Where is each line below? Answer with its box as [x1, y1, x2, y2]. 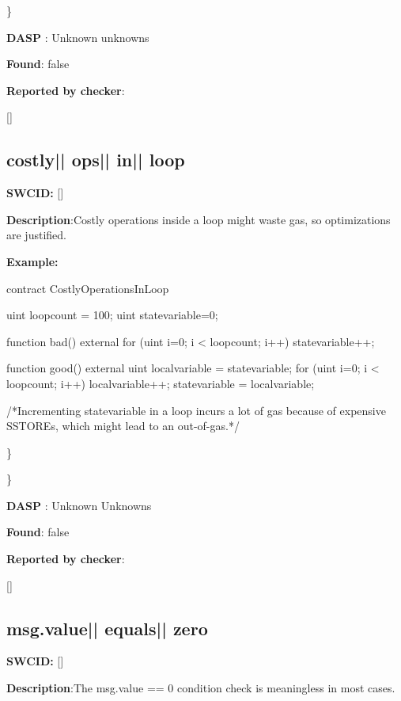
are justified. [6, 227, 66, 243]
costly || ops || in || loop [6, 147, 185, 172]
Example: [6, 253, 59, 269]
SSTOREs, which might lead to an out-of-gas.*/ [6, 417, 240, 434]
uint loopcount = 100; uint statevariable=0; [6, 307, 218, 323]
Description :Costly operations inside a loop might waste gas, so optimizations [6, 211, 391, 227]
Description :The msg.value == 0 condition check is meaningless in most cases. [6, 680, 395, 696]
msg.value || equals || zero [6, 615, 208, 640]
